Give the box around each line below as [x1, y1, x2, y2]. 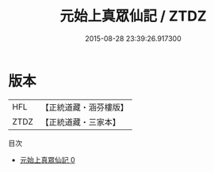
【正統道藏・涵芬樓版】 [40, 102, 129, 113]
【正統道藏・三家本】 [40, 116, 121, 127]
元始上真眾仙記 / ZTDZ [59, 7, 208, 25]
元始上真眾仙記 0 [19, 155, 75, 164]
